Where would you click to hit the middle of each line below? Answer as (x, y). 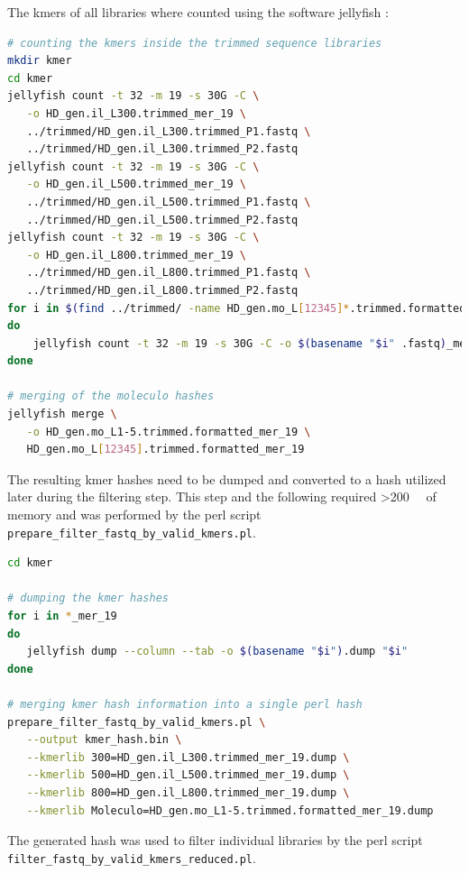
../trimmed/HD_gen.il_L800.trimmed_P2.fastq (162, 290)
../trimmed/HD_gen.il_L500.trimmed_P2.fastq (162, 220)
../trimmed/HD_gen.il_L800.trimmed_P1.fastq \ (169, 273)
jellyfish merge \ (62, 414)
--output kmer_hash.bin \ (104, 740)
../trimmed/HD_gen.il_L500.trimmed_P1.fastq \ (169, 202)
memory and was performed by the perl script (134, 515)
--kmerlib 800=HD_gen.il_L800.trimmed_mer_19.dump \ (188, 793)
